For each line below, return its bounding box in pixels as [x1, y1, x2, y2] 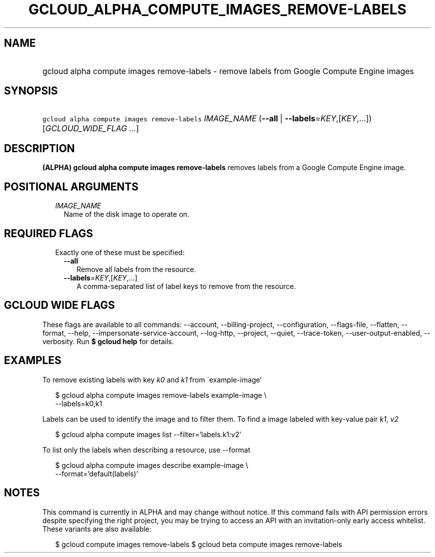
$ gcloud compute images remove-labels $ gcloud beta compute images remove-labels [55, 540, 342, 549]
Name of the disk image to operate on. [64, 210, 190, 219]
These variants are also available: [42, 524, 151, 533]
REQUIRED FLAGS [4, 227, 93, 240]
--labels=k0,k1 [55, 399, 102, 408]
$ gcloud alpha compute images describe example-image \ [55, 461, 248, 469]
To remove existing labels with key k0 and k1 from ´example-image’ [42, 375, 262, 384]
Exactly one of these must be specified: [55, 248, 185, 257]
